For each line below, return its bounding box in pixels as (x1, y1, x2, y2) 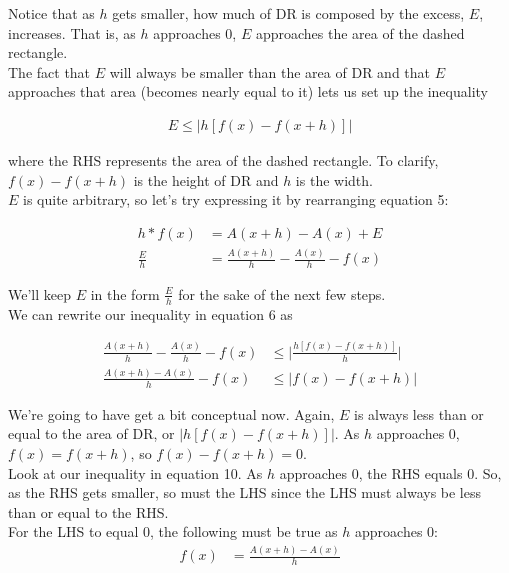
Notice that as (8, 3, 95, 23)
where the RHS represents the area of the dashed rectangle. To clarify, (8, 150, 439, 170)
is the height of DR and (133, 169, 279, 190)
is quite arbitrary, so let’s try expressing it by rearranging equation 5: (23, 189, 449, 210)
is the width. (295, 169, 373, 190)
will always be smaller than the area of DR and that (109, 61, 431, 82)
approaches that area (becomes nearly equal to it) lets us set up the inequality (8, 81, 488, 102)
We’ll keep (8, 283, 71, 304)
